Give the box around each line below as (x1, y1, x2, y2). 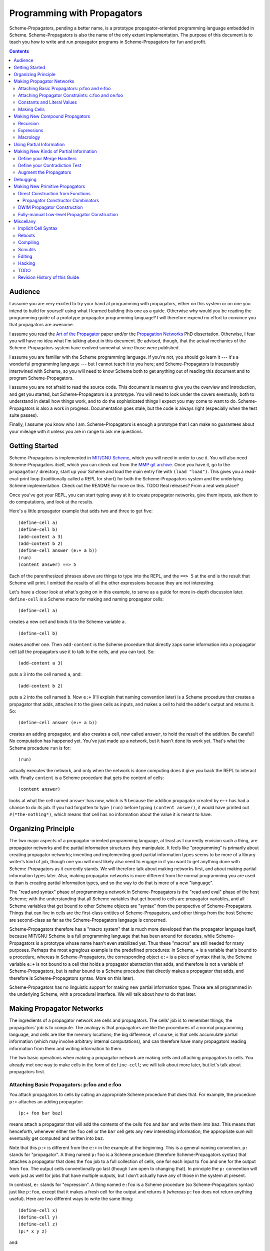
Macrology (18, 134, 40, 140)
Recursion (18, 120, 39, 126)
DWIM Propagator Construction (18, 204, 83, 210)
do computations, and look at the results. (9, 499, 94, 505)
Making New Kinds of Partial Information (13, 148, 97, 155)
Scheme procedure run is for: (9, 745, 71, 751)
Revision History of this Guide (18, 274, 79, 280)
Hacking (18, 260, 35, 266)
